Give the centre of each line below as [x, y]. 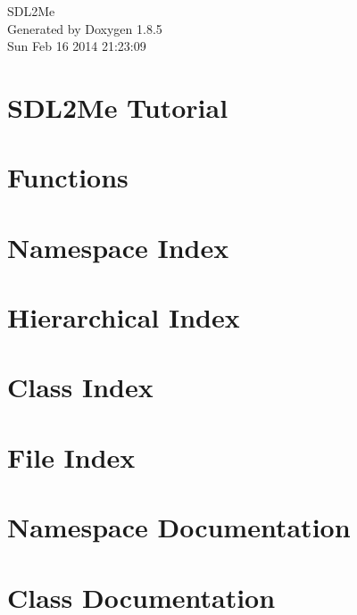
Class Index [80, 387]
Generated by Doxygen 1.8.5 [85, 28]
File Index [71, 457]
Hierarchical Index [124, 317]
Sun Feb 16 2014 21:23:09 [77, 46]
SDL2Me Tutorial [118, 107]
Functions [68, 177]
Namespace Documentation [179, 527]
